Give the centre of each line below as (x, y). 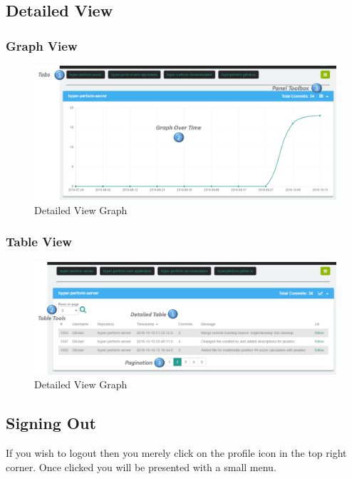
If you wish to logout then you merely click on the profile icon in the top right (176, 453)
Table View (39, 242)
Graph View (42, 45)
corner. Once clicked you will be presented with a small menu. (141, 467)
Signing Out (51, 423)
